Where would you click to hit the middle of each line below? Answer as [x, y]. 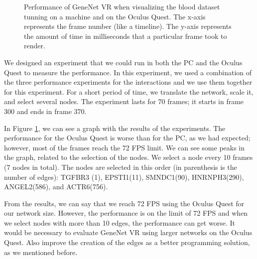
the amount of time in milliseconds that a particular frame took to [126, 36]
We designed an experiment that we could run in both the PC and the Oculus [123, 62]
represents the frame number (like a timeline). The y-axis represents [128, 26]
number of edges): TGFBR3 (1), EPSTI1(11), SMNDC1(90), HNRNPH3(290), [124, 177]
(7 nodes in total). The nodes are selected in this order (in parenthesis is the [121, 167]
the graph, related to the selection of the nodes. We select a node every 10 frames [128, 157]
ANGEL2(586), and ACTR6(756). [56, 187]
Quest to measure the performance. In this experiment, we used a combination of [128, 72]
